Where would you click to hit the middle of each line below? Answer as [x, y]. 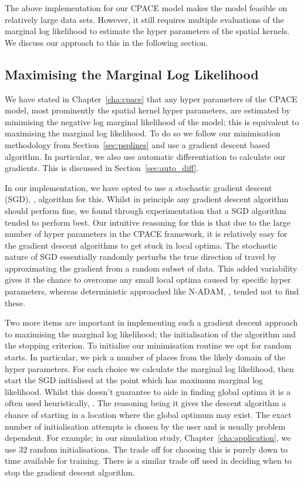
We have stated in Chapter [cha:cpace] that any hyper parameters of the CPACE [151, 98]
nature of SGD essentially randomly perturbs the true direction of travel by [141, 257]
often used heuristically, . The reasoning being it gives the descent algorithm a [146, 403]
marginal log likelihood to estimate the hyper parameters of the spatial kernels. [147, 31]
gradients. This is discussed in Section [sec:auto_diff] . [102, 168]
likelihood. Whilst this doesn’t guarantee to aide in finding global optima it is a [148, 391]
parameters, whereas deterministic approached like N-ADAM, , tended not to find [152, 291]
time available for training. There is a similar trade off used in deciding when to [148, 461]
